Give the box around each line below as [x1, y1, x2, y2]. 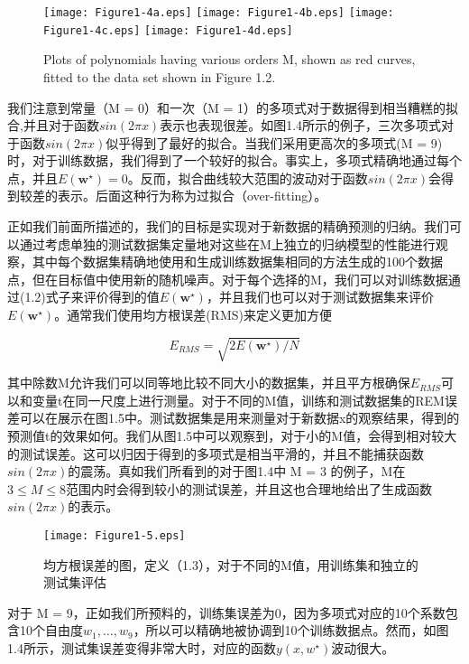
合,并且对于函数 [7, 116, 99, 135]
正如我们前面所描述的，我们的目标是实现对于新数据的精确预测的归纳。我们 [7, 217, 449, 236]
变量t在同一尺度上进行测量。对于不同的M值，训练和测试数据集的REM [32, 390, 445, 409]
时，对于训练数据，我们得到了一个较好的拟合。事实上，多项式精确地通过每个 [7, 151, 462, 170]
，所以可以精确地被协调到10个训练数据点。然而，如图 [133, 621, 449, 640]
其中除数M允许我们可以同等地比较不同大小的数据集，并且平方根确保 [7, 373, 410, 392]
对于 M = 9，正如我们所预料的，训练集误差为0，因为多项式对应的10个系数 [7, 603, 446, 622]
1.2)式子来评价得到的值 [24, 287, 160, 306]
